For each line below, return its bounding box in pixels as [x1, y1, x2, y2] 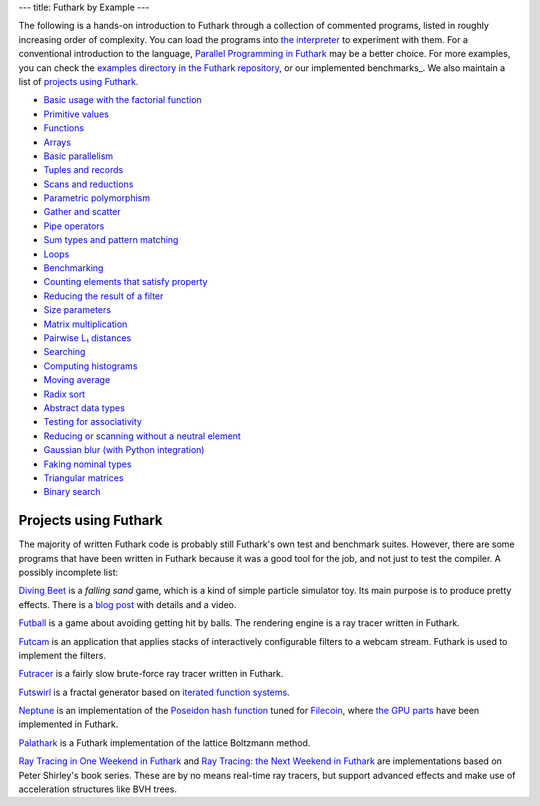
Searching [43, 346, 86, 358]
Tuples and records [43, 164, 124, 176]
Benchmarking [43, 262, 104, 274]
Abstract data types [43, 401, 125, 414]
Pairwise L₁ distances [43, 331, 132, 344]
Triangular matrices [43, 471, 124, 484]
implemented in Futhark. [18, 718, 119, 730]
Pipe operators [43, 220, 105, 232]
